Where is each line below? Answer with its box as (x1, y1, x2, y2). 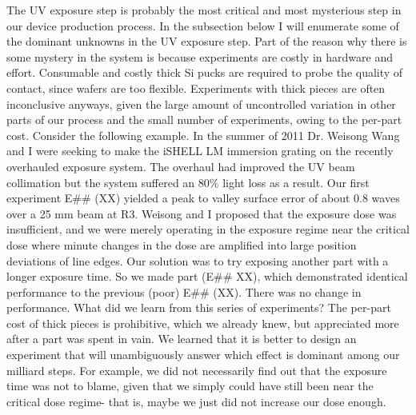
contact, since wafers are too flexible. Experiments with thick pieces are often (6, 79, 386, 96)
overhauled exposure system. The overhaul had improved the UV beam (6, 158, 355, 174)
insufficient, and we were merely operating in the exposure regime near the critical (6, 221, 410, 237)
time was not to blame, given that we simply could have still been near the (6, 377, 374, 394)
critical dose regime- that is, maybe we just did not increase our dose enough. (6, 393, 386, 409)
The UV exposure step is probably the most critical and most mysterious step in (6, 2, 402, 18)
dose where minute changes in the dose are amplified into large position (6, 236, 357, 253)
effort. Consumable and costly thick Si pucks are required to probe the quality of (6, 64, 403, 81)
